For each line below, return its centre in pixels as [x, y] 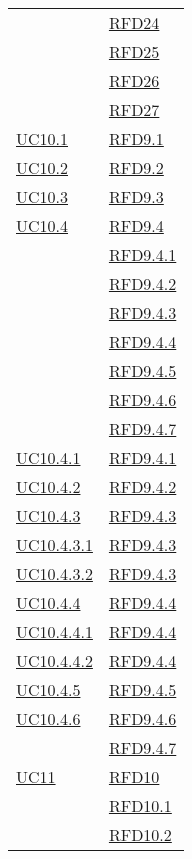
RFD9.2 [136, 167]
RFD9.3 [136, 196]
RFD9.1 [136, 138]
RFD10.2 [140, 834]
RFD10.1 [140, 805]
